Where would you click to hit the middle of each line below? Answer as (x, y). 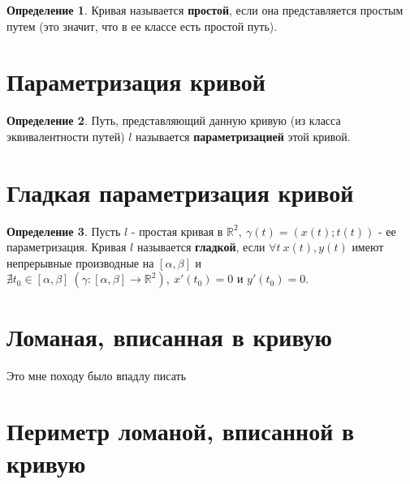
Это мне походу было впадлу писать (97, 375)
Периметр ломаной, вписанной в (181, 431)
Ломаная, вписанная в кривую (169, 336)
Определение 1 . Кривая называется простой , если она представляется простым (205, 10)
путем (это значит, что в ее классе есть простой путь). (142, 26)
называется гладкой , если (201, 247)
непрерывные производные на (80, 262)
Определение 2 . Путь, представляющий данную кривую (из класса (174, 120)
